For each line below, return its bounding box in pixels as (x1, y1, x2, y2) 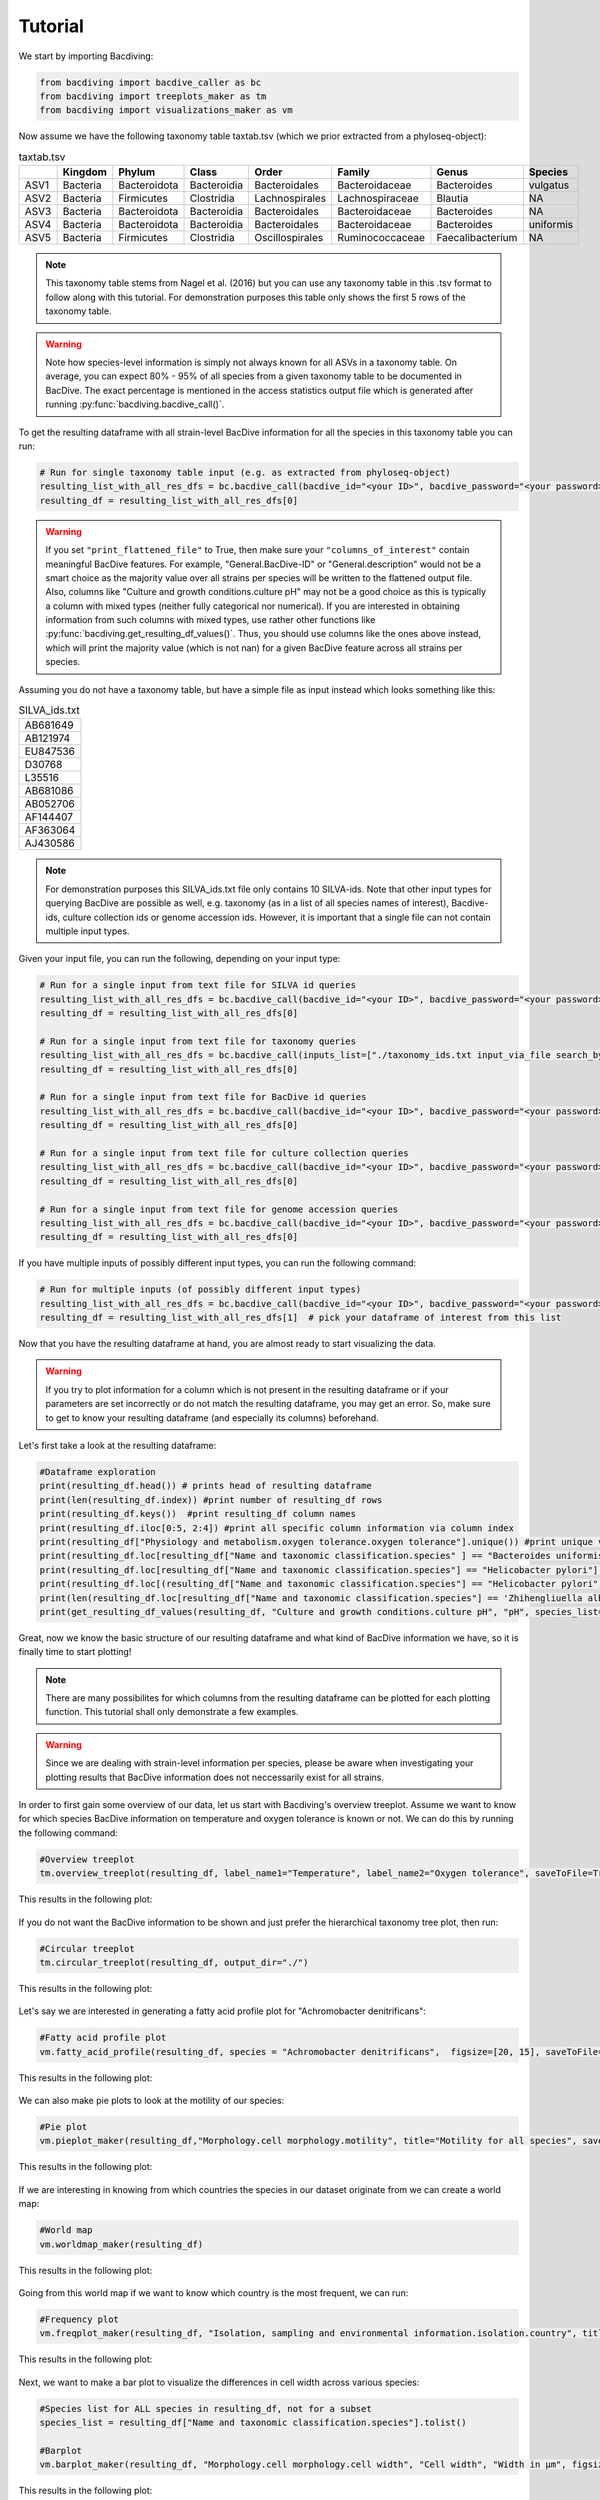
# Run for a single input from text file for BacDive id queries (39, 1091, 367, 1103)
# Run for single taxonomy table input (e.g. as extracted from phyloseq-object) (39, 466, 452, 478)
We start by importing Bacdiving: (18, 50, 154, 62)
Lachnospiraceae (337, 191, 419, 205)
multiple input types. (45, 925, 130, 937)
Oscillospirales (254, 231, 324, 245)
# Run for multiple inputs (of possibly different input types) (39, 1284, 362, 1295)
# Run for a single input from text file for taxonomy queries (39, 1035, 357, 1047)
